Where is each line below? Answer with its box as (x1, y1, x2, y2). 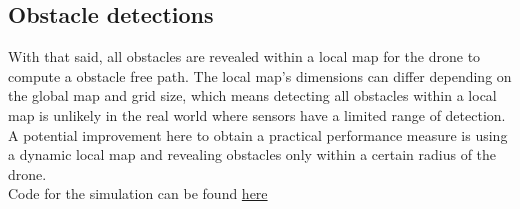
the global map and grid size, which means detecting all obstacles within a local (8, 85, 497, 106)
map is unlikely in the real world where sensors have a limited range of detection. (8, 104, 506, 125)
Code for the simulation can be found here (8, 183, 268, 204)
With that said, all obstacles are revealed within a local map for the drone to (8, 46, 481, 67)
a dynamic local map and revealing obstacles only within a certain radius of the (8, 144, 497, 165)
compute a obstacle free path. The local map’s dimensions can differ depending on (8, 65, 512, 86)
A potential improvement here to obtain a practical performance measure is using (8, 124, 508, 145)
